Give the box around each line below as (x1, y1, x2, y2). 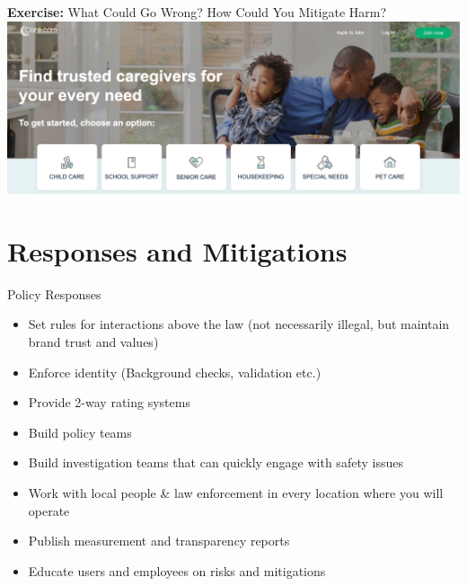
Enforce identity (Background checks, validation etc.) (28, 362, 322, 381)
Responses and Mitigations (7, 232, 348, 269)
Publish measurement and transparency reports (28, 531, 290, 550)
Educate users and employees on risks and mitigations (28, 561, 326, 580)
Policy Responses (7, 284, 101, 303)
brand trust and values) (28, 332, 159, 351)
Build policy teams (28, 422, 132, 441)
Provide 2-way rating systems (28, 393, 190, 412)
